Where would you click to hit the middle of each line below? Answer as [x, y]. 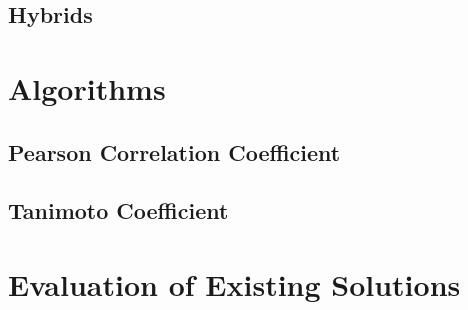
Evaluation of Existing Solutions [234, 283]
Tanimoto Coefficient [118, 210]
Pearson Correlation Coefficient [174, 151]
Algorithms [87, 87]
